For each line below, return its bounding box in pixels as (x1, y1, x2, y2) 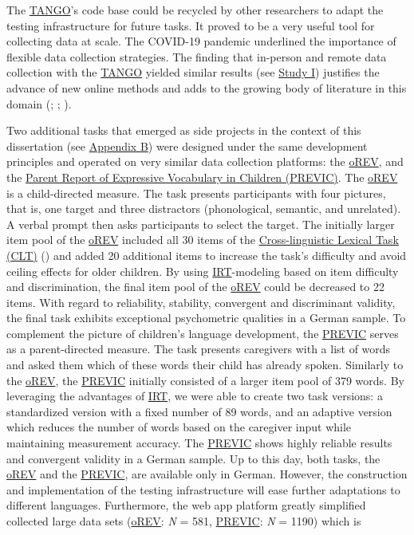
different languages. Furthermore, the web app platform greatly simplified (6, 497, 366, 513)
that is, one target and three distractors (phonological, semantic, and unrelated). (6, 200, 401, 217)
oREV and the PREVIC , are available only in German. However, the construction (6, 466, 408, 482)
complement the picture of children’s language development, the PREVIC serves (6, 325, 399, 341)
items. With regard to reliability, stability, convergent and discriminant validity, (6, 293, 396, 310)
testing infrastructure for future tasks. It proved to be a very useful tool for (6, 17, 375, 33)
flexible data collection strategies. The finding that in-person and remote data (6, 48, 387, 65)
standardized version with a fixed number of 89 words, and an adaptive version (6, 403, 392, 419)
